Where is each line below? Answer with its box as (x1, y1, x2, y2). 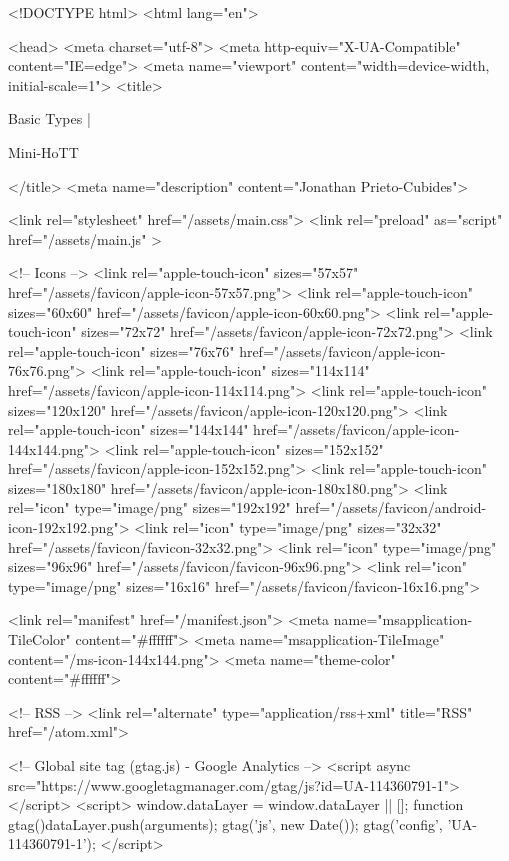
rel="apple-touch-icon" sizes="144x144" (8, 419, 249, 440)
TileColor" (8, 629, 71, 650)
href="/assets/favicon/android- (295, 497, 487, 518)
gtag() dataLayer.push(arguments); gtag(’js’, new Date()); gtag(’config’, (8, 813, 443, 834)
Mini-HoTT (8, 141, 79, 162)
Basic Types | (8, 108, 91, 129)
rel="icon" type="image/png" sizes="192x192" (8, 497, 291, 518)
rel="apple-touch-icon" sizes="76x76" (8, 340, 235, 361)
